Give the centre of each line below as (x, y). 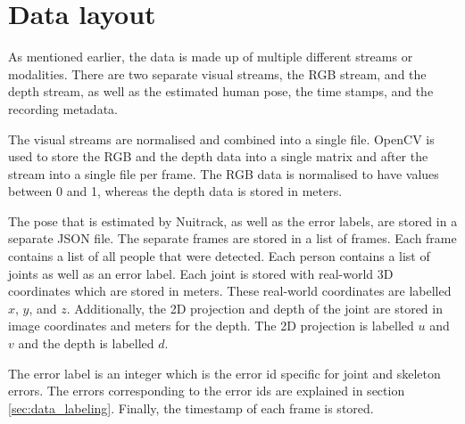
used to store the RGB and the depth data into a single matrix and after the (218, 156)
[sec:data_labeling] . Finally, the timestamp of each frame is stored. (191, 408)
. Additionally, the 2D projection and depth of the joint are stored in (254, 308)
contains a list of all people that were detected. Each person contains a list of (219, 256)
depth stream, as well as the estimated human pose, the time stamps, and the (221, 91)
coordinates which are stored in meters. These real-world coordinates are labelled (230, 291)
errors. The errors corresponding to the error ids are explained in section (207, 391)
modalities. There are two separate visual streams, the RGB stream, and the (217, 73)
